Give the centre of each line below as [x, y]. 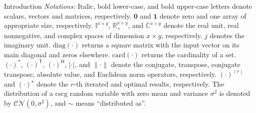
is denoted [235, 93]
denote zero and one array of [203, 15]
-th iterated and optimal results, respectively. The [149, 83]
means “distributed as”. [111, 102]
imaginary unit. [27, 45]
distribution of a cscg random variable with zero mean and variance [106, 93]
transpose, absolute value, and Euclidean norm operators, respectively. [110, 74]
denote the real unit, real [201, 25]
